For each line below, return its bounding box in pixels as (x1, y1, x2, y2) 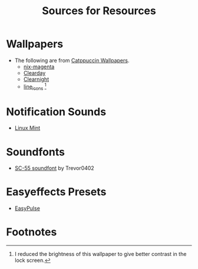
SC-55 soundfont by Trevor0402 (14, 165, 94, 172)
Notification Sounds (6, 105, 107, 119)
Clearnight (23, 76, 49, 83)
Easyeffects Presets (6, 185, 107, 199)
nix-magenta (23, 63, 55, 70)
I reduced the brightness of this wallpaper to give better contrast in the (14, 251, 187, 258)
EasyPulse (14, 205, 40, 212)
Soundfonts (6, 145, 65, 159)
